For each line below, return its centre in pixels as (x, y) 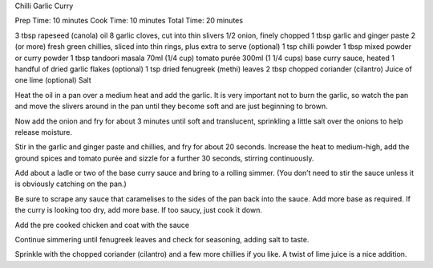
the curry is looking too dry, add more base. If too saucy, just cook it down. (138, 210)
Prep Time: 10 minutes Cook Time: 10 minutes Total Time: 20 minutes (129, 21)
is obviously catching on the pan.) (71, 184)
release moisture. (43, 132)
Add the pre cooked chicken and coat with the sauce (102, 225)
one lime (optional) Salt (53, 80)
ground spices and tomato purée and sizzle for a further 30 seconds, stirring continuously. (164, 158)
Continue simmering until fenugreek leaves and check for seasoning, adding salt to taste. (162, 240)
